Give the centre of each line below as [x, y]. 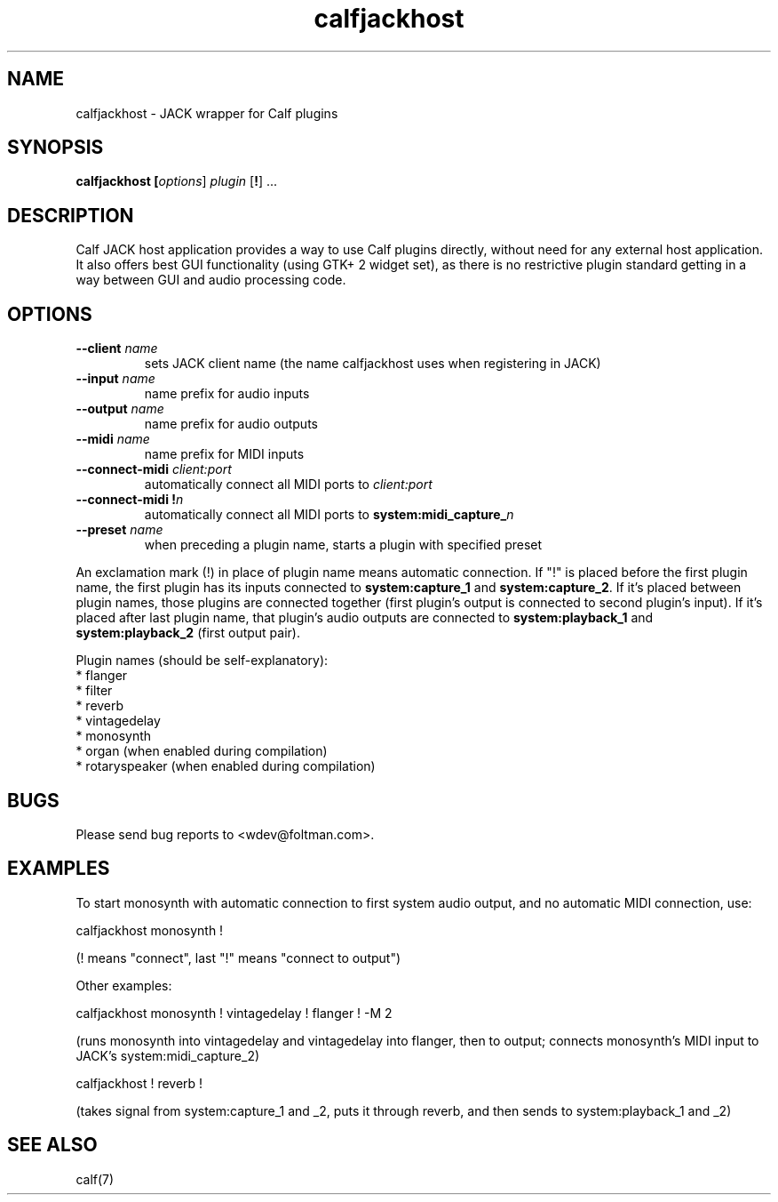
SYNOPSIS [56, 148]
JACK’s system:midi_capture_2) [168, 1055]
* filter [94, 691]
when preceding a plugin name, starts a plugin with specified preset [343, 545]
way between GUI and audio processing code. [211, 280]
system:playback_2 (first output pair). [188, 633]
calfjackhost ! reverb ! [139, 1083]
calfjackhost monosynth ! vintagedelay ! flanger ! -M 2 [234, 1013]
